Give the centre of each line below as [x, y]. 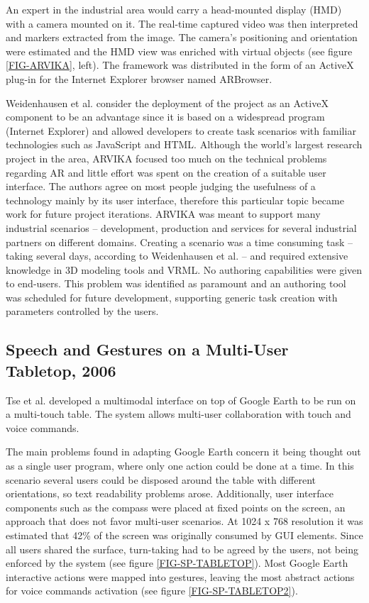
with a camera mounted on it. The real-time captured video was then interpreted [182, 23]
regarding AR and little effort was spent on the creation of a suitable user [166, 172]
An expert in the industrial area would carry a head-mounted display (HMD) [174, 9]
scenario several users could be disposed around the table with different [161, 479]
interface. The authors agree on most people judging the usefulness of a [161, 186]
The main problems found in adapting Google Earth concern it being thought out [183, 452]
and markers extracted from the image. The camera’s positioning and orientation [182, 37]
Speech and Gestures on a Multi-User [147, 349]
